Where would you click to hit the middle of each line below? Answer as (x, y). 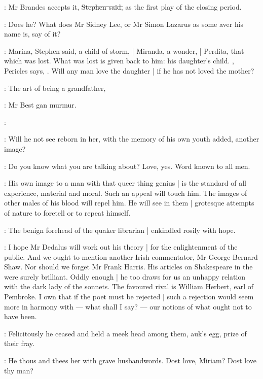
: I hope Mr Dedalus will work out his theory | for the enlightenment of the (121, 247)
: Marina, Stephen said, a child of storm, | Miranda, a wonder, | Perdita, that (124, 50)
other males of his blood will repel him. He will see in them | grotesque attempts (129, 203)
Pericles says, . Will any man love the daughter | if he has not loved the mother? (129, 70)
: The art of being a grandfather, (55, 88)
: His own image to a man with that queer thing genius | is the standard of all (125, 183)
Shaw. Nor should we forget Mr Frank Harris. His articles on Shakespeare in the (128, 267)
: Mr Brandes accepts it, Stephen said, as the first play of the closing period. (123, 7)
